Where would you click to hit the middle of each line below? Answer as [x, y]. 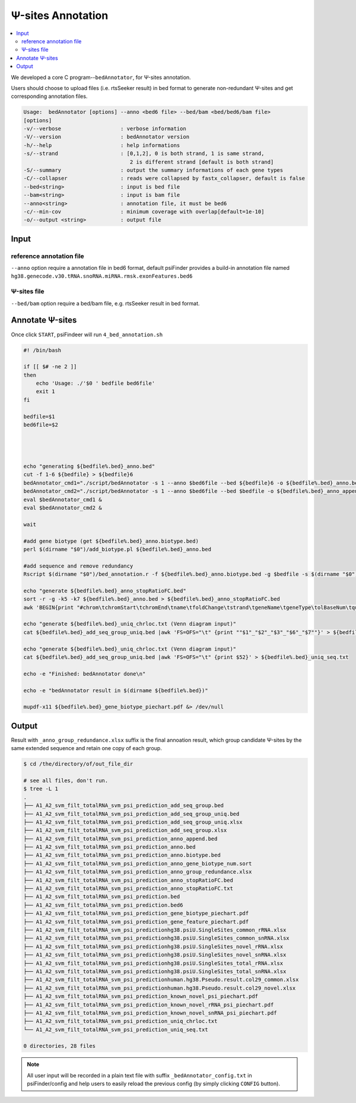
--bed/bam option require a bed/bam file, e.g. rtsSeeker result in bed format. [105, 303]
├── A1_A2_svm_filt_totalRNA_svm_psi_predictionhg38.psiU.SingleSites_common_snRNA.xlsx [157, 938]
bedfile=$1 [39, 416]
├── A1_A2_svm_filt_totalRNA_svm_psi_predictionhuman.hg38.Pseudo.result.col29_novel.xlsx [160, 988]
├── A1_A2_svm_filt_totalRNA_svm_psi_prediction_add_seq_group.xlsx [125, 831]
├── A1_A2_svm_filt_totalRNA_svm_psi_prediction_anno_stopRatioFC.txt [128, 889]
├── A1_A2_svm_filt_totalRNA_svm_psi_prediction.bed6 [103, 905]
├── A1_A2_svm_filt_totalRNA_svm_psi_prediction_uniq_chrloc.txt [120, 1021]
